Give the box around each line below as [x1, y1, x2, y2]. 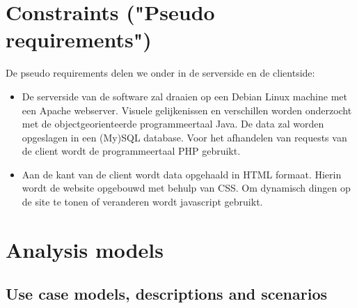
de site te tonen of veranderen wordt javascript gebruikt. [22, 194, 263, 209]
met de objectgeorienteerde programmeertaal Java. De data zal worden [22, 116, 324, 131]
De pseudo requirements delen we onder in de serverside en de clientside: [6, 66, 315, 80]
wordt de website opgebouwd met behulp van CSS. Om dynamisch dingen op [22, 180, 351, 195]
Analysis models [6, 235, 164, 263]
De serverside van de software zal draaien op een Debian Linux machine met [22, 88, 347, 103]
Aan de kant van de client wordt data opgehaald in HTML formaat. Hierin [22, 167, 342, 181]
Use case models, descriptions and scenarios [6, 283, 328, 305]
